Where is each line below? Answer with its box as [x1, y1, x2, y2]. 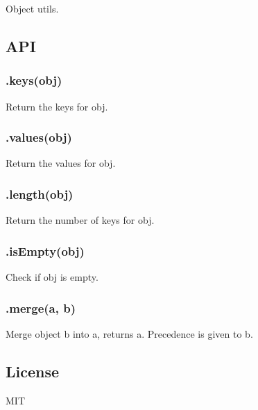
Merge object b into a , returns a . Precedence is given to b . [6, 326, 253, 341]
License [6, 360, 60, 382]
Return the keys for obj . [6, 99, 108, 113]
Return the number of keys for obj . [6, 213, 155, 227]
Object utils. [6, 1, 59, 15]
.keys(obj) [6, 72, 62, 89]
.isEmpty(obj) [6, 242, 85, 259]
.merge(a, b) [6, 299, 76, 316]
